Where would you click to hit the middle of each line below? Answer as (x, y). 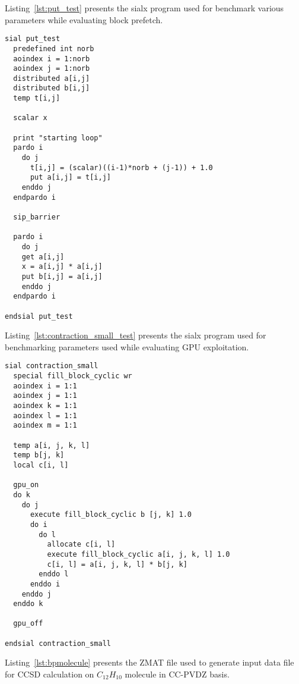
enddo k (28, 604)
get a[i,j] (43, 257)
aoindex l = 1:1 (45, 415)
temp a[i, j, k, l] (52, 445)
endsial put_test (39, 316)
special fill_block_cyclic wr (73, 376)
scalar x (30, 118)
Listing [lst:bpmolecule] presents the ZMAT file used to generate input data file (149, 662)
